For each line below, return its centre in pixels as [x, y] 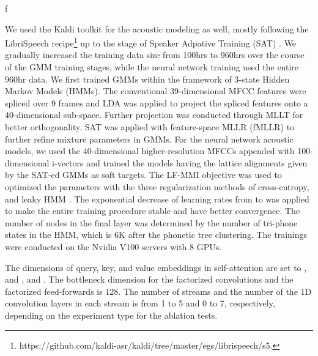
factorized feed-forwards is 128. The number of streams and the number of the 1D [158, 291]
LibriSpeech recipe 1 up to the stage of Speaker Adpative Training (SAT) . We [151, 42]
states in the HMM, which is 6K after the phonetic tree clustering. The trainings [156, 235]
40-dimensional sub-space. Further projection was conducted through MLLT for [154, 115]
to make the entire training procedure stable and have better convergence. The [153, 211]
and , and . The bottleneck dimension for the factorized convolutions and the [149, 279]
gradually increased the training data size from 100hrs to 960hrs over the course [155, 55]
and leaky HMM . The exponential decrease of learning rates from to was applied [157, 198]
